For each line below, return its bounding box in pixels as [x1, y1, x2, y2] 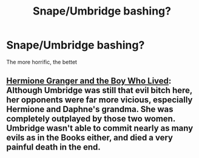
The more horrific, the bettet [6, 58, 78, 65]
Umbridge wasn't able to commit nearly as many [6, 123, 194, 134]
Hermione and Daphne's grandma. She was [6, 104, 174, 114]
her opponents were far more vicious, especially [6, 95, 193, 105]
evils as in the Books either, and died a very [6, 133, 174, 143]
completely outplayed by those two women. [6, 114, 176, 124]
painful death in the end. [6, 142, 101, 153]
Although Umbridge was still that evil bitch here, [6, 85, 193, 96]
